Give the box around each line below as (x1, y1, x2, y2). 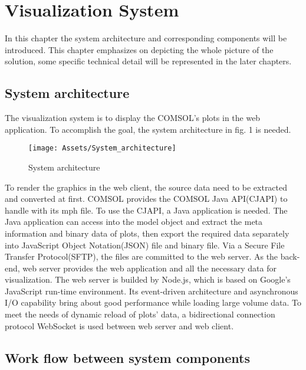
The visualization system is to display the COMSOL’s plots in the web (5, 112, 261, 124)
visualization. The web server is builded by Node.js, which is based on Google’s (5, 273, 291, 286)
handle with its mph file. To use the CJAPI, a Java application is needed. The (5, 204, 288, 216)
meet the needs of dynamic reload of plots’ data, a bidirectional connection (5, 308, 275, 320)
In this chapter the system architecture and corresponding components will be (5, 32, 287, 44)
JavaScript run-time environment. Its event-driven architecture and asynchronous (5, 284, 298, 297)
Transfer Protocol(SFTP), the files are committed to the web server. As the (5, 250, 278, 263)
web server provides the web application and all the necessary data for (22, 261, 277, 274)
